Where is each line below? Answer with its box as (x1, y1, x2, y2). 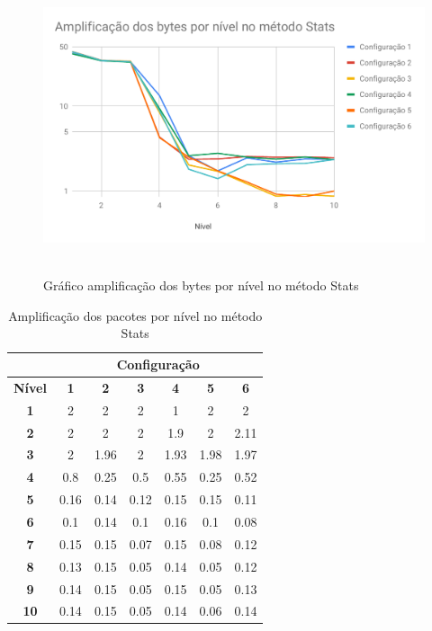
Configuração (116, 355, 200, 374)
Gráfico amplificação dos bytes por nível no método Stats (43, 276, 359, 295)
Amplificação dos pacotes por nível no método (8, 306, 263, 324)
